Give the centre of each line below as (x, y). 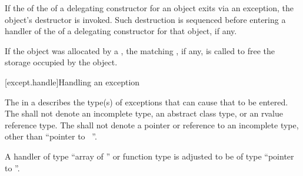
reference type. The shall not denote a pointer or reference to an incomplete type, (152, 124)
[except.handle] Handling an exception (72, 82)
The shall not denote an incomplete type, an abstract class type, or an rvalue (144, 113)
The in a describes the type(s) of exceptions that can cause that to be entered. (146, 102)
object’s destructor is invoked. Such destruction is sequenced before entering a (145, 19)
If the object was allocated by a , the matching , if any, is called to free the (140, 50)
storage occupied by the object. (61, 62)
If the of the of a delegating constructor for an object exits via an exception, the (149, 8)
